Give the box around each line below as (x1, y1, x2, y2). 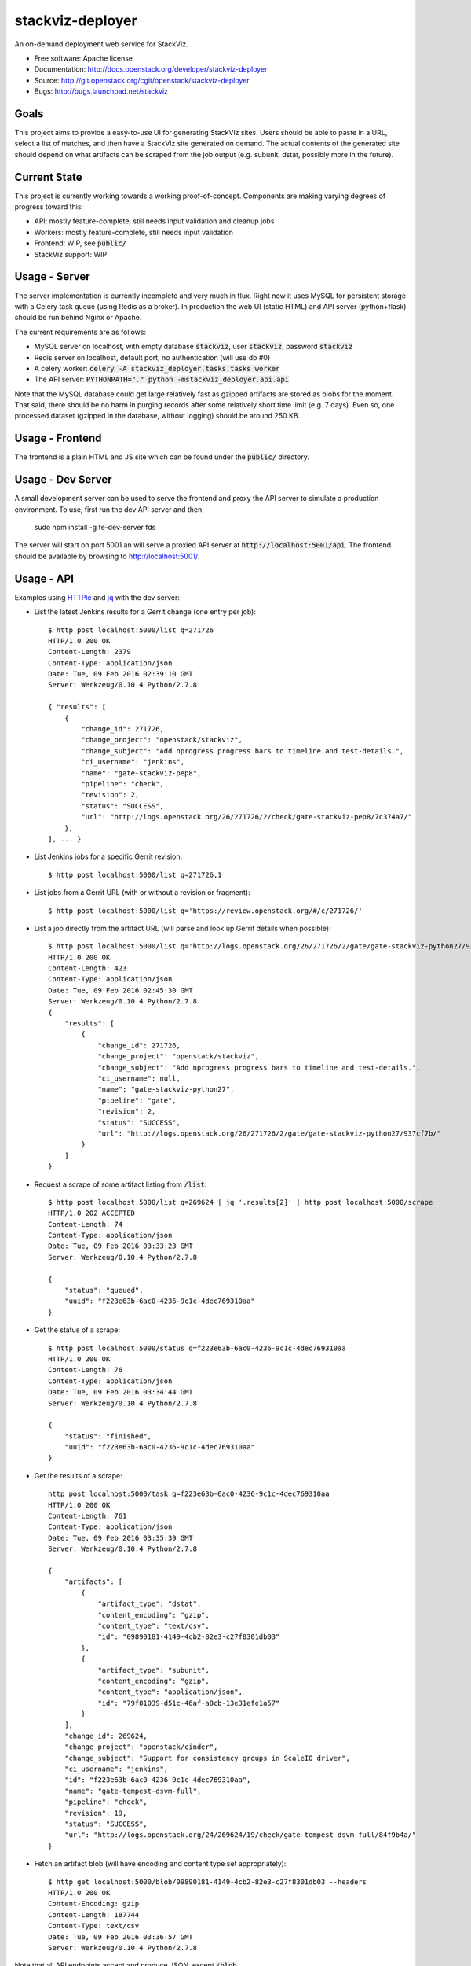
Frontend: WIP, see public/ (34, 238, 127, 248)
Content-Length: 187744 (48, 1910, 140, 1919)
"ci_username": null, (97, 1073, 181, 1083)
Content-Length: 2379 (48, 647, 131, 657)
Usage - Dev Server (14, 473, 113, 487)
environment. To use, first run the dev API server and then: (14, 504, 204, 514)
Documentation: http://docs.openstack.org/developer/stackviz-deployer (34, 64, 268, 74)
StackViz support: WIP (34, 249, 108, 259)
